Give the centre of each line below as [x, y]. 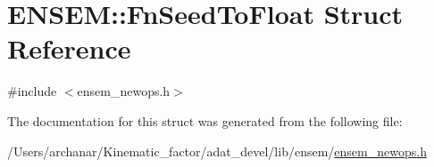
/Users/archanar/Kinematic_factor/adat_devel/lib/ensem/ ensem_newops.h [217, 151]
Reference [69, 48]
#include [32, 91]
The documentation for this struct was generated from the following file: [205, 120]
